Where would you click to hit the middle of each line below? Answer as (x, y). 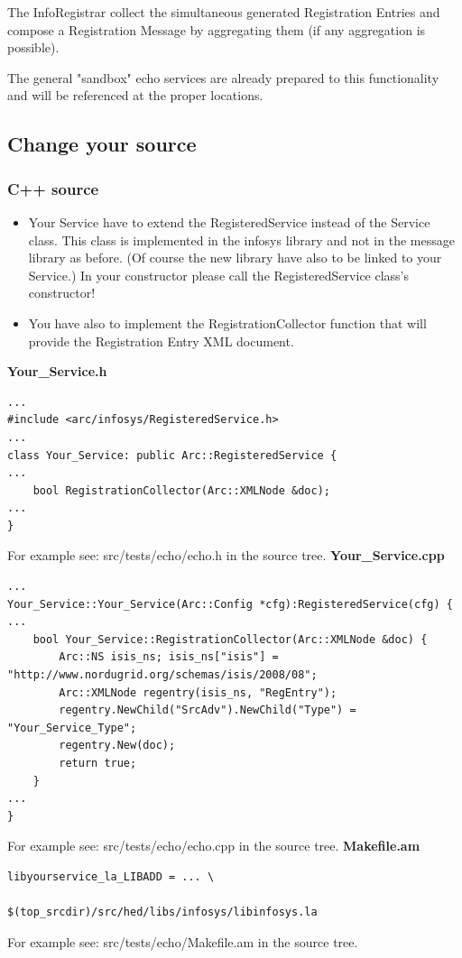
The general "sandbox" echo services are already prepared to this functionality (223, 77)
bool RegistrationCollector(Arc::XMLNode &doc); (181, 490)
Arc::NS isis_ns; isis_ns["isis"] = (169, 657)
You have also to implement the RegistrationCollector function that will (227, 322)
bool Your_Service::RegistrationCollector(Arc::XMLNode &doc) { (230, 639)
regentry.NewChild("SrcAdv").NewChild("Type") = (208, 710)
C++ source (53, 188)
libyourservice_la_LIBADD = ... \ (111, 876)
